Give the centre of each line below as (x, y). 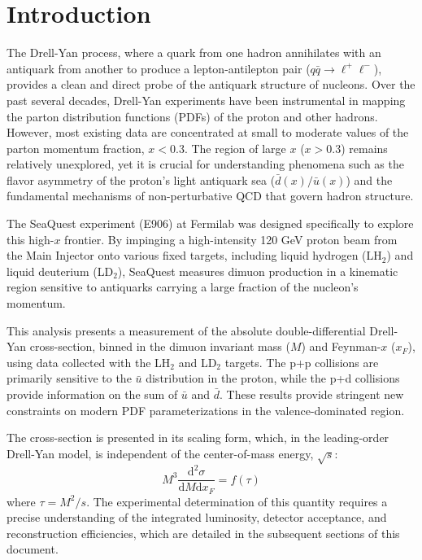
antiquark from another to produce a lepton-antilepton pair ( (159, 68)
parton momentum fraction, (76, 148)
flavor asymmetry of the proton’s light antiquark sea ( (141, 179)
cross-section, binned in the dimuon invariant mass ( (160, 346)
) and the (369, 179)
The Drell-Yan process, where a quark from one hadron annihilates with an (194, 52)
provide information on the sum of (92, 394)
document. (33, 549)
